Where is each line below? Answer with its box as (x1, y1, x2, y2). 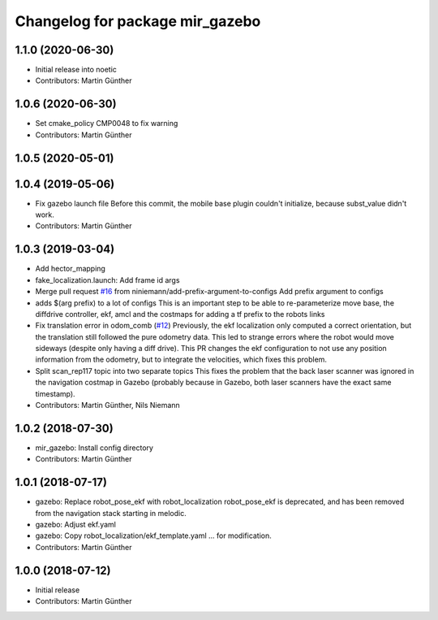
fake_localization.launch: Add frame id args (35, 275, 180, 284)
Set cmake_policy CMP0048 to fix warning (35, 119, 178, 128)
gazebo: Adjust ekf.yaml (35, 520, 117, 530)
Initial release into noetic (35, 65, 118, 75)
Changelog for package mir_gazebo (15, 12, 261, 30)
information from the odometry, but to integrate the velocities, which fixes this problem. (35, 354, 328, 365)
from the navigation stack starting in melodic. (35, 508, 187, 518)
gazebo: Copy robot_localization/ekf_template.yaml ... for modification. (35, 531, 272, 540)
